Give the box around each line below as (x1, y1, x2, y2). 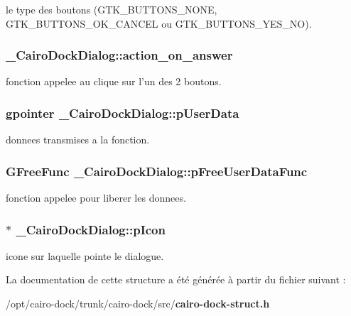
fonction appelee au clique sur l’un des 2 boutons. (6, 74, 222, 89)
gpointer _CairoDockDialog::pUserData (6, 104, 239, 121)
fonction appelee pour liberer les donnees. (6, 190, 186, 205)
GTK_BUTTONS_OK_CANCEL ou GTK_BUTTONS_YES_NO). (6, 16, 312, 31)
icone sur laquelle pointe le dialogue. (6, 248, 164, 263)
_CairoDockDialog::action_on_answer (6, 46, 233, 64)
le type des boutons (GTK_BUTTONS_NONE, (6, 2, 217, 16)
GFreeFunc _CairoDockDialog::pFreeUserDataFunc (6, 162, 308, 180)
